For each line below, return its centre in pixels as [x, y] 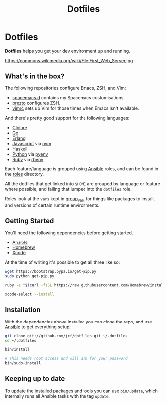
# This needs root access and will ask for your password [66, 359]
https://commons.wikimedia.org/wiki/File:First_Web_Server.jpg [69, 60]
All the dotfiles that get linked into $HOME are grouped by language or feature [83, 184]
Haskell [20, 149]
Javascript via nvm [32, 143]
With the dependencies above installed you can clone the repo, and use [79, 322]
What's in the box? [35, 76]
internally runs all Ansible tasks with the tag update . [58, 396]
